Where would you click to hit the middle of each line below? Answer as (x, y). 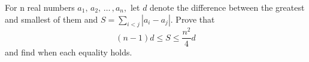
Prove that (195, 19)
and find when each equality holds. (69, 52)
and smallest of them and (51, 19)
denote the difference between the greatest (227, 7)
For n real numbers (40, 7)
